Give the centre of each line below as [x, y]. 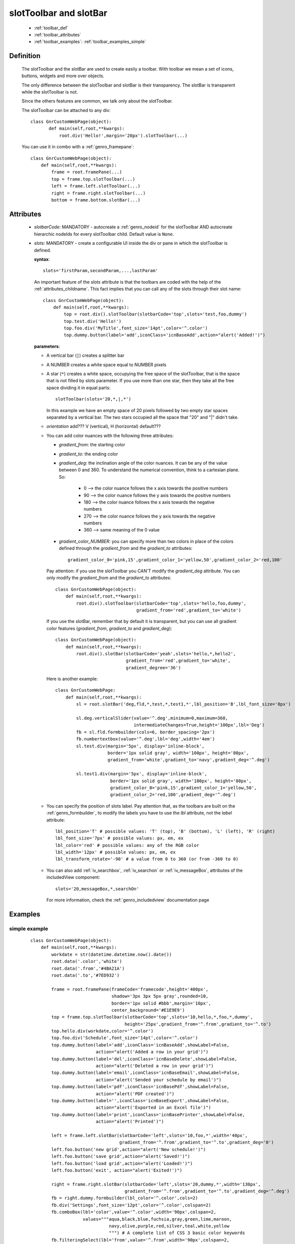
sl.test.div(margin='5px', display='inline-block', [140, 746]
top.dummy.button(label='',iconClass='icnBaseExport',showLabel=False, [140, 1100]
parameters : [47, 346]
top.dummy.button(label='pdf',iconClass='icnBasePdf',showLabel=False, [140, 1087]
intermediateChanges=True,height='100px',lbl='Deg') [199, 725]
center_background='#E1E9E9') [148, 1010]
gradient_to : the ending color [88, 454]
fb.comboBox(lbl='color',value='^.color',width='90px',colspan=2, [134, 1212]
